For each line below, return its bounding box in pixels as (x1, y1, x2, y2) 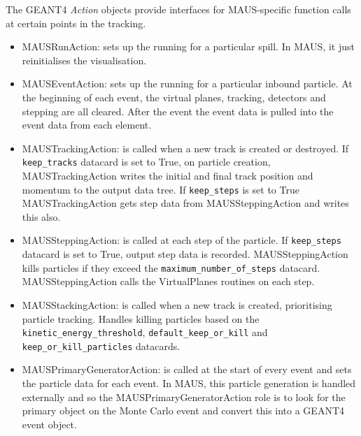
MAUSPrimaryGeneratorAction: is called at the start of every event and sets (22, 362, 352, 377)
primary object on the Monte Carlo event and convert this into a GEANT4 (22, 403, 344, 418)
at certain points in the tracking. (6, 15, 146, 30)
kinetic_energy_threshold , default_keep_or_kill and (22, 325, 268, 340)
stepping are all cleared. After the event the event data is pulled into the (22, 103, 334, 118)
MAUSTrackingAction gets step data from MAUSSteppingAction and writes (22, 196, 349, 210)
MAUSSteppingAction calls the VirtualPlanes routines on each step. (22, 274, 315, 289)
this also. (22, 209, 61, 224)
